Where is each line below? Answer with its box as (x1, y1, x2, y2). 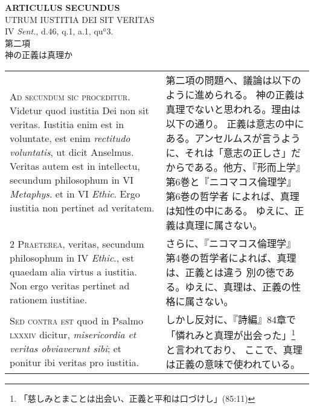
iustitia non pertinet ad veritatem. (10, 201, 155, 215)
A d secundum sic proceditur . (10, 89, 130, 104)
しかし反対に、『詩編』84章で (165, 312, 296, 326)
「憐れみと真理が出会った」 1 (165, 326, 296, 343)
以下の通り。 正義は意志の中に (165, 116, 304, 130)
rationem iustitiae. (10, 292, 88, 307)
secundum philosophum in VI (10, 173, 134, 187)
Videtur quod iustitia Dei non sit (10, 103, 149, 118)
